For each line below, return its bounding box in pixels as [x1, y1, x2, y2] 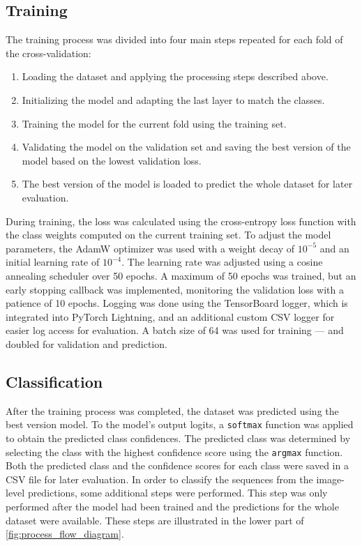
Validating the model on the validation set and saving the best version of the [22, 139, 351, 154]
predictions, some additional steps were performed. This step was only [27, 485, 328, 500]
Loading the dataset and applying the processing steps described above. [22, 69, 329, 84]
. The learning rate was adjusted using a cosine [121, 255, 323, 269]
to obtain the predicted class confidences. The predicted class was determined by [6, 430, 351, 445]
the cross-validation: [6, 45, 91, 60]
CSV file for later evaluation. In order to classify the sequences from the [6, 471, 313, 486]
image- [316, 471, 345, 486]
